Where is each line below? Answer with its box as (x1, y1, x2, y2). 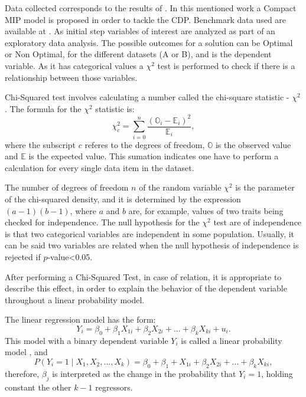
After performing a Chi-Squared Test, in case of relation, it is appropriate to (5, 270, 282, 283)
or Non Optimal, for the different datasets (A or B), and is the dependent (5, 48, 272, 60)
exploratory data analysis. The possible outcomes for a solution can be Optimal (5, 36, 293, 48)
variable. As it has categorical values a (5, 59, 144, 71)
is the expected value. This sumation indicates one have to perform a (28, 150, 279, 162)
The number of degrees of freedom (5, 181, 129, 193)
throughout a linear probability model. (5, 293, 145, 306)
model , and (5, 346, 48, 358)
